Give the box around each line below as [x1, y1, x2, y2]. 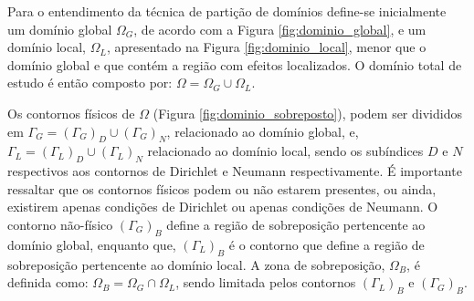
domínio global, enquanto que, [7, 234, 176, 254]
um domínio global [7, 19, 112, 38]
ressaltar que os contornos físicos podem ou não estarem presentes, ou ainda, [7, 179, 437, 198]
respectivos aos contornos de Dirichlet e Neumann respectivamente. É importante [7, 161, 462, 181]
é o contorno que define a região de [228, 234, 425, 254]
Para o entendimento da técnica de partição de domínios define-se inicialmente [7, 2, 447, 20]
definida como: [7, 273, 89, 292]
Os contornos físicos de [7, 103, 135, 122]
